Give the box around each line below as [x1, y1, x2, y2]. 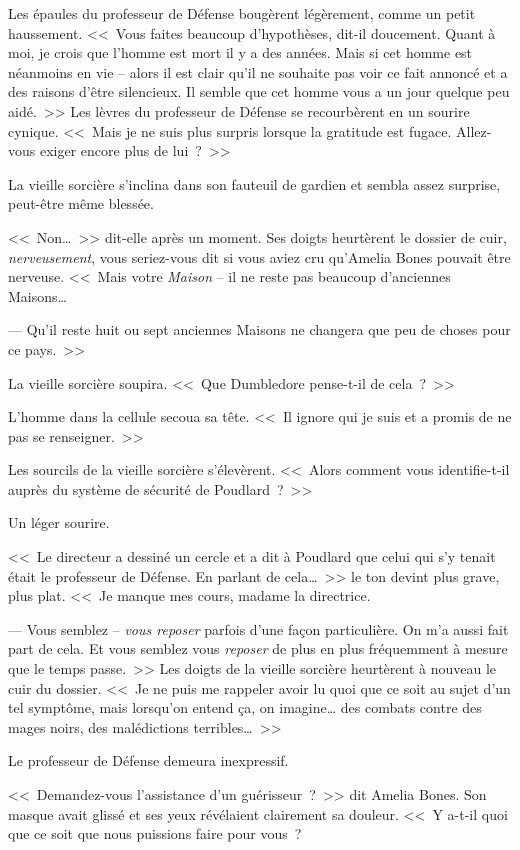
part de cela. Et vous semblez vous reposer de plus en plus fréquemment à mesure [8, 638, 508, 659]
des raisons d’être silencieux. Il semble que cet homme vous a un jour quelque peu [8, 81, 510, 102]
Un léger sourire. [8, 512, 110, 533]
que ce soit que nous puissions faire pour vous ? [8, 823, 302, 844]
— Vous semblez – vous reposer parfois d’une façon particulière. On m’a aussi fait [8, 618, 509, 639]
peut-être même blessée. [8, 193, 154, 214]
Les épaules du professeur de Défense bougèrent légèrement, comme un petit [8, 3, 476, 23]
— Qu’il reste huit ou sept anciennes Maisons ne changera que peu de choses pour [8, 319, 511, 340]
